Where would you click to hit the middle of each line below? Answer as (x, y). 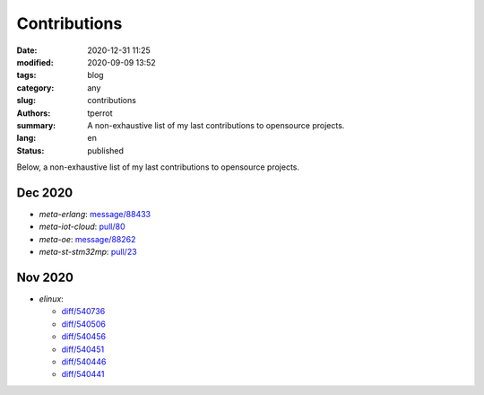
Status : (30, 150)
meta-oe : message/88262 (87, 239)
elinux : (52, 299)
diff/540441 (83, 374)
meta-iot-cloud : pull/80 (82, 227)
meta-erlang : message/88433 (95, 214)
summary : (36, 125)
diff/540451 (83, 349)
